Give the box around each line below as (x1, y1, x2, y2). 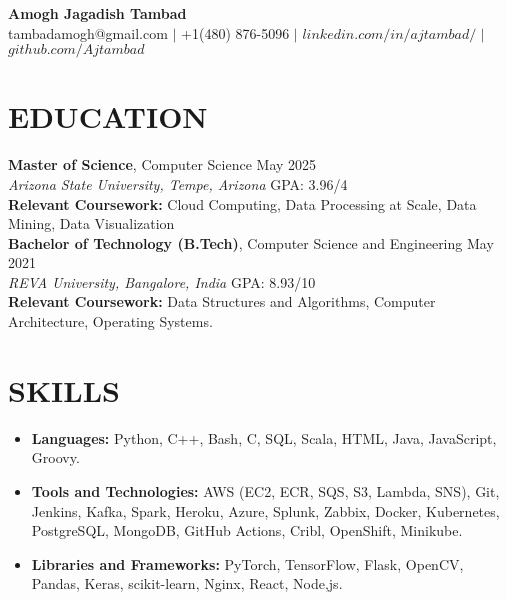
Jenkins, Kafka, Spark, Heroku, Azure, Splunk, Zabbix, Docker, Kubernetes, (31, 500, 500, 521)
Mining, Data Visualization (8, 213, 175, 234)
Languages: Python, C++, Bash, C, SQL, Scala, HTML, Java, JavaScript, (31, 427, 497, 448)
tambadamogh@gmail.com (8, 22, 168, 43)
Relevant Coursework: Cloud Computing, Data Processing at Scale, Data (8, 193, 477, 214)
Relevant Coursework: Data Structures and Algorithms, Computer (8, 291, 436, 312)
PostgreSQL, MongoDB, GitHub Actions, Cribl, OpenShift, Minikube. (31, 520, 463, 541)
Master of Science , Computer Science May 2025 (8, 154, 317, 175)
